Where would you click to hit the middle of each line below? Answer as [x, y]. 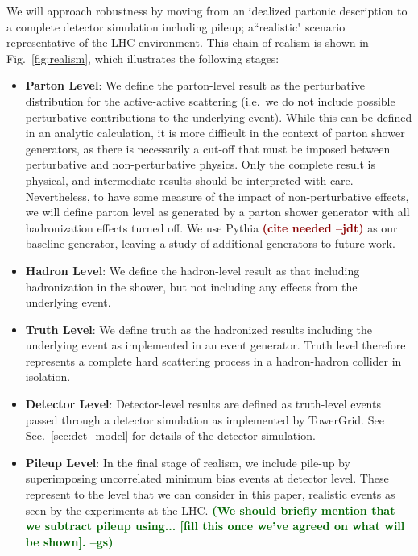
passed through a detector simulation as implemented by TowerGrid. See [205, 419]
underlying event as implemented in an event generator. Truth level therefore [215, 345]
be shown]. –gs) [69, 541]
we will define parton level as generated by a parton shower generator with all [217, 212]
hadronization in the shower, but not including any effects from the [191, 286]
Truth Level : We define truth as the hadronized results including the [199, 329]
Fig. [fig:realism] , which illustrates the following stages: [143, 58]
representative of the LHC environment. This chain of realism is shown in [188, 42]
